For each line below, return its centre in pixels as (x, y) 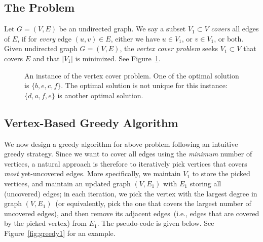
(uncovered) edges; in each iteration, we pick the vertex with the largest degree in (131, 193)
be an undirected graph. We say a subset (122, 29)
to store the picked (221, 173)
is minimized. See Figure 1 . (118, 58)
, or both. (229, 38)
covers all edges (235, 29)
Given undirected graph (41, 48)
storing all (205, 183)
